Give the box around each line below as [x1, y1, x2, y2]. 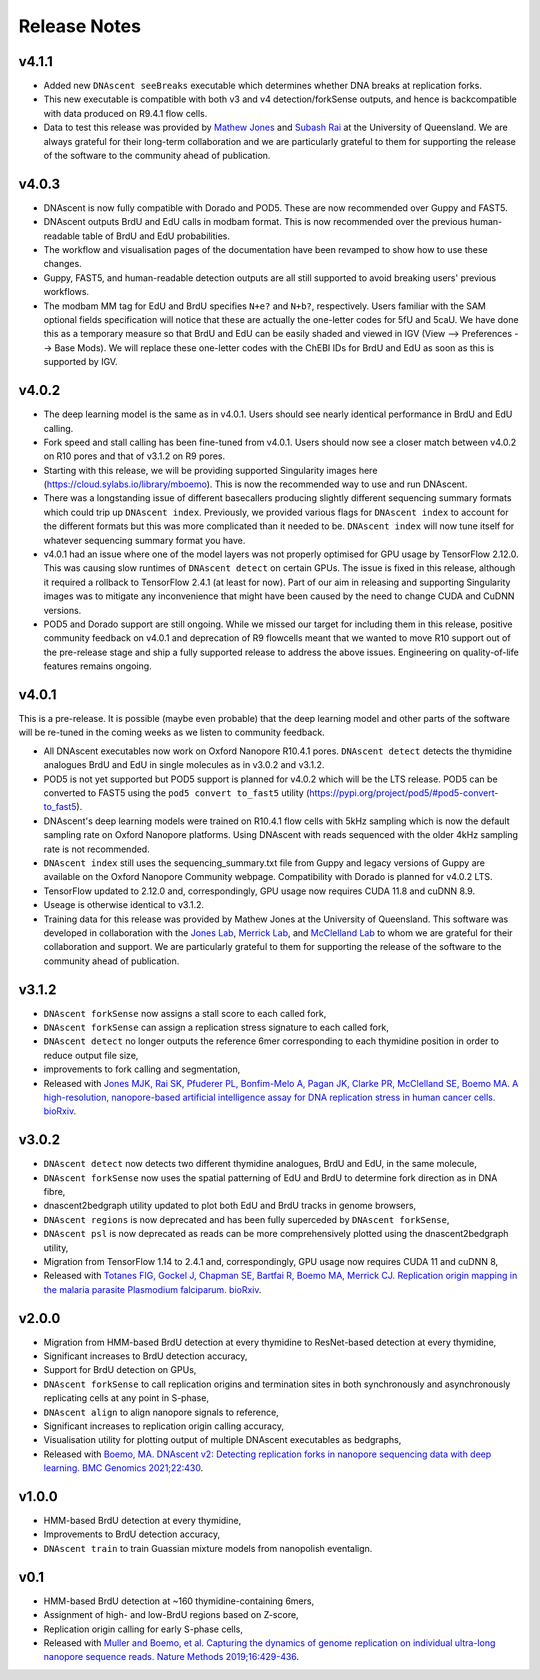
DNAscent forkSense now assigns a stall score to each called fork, [43, 1007, 327, 1019]
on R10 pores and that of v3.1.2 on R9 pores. [43, 450, 226, 462]
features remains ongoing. [43, 660, 152, 672]
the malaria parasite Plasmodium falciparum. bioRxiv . [43, 1283, 262, 1295]
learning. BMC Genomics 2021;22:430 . [43, 1462, 204, 1474]
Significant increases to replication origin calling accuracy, [43, 1420, 285, 1432]
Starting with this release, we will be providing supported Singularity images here [43, 464, 378, 476]
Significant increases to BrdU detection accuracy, [43, 1350, 248, 1362]
